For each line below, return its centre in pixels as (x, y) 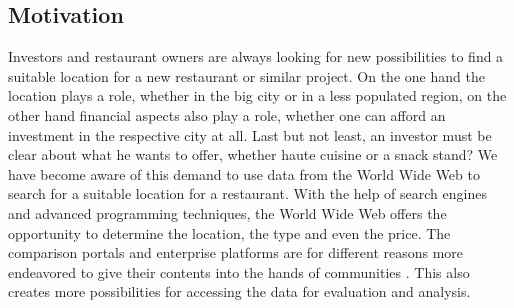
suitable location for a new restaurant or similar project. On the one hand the (246, 75)
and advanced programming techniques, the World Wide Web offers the (227, 212)
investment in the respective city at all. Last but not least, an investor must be (250, 134)
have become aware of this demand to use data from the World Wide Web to (244, 173)
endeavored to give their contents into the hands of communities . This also (239, 271)
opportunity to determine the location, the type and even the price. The (229, 232)
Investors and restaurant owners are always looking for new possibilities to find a (256, 56)
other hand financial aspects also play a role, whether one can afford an (227, 114)
